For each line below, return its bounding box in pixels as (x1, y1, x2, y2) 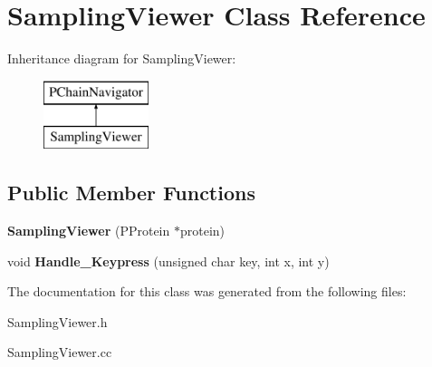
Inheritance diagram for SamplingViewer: (7, 49, 236, 68)
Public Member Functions (7, 179, 255, 207)
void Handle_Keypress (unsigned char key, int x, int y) (7, 251, 330, 270)
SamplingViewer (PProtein (7, 221, 170, 240)
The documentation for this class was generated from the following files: (7, 282, 407, 301)
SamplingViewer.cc (7, 343, 112, 362)
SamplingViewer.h (7, 312, 108, 331)
